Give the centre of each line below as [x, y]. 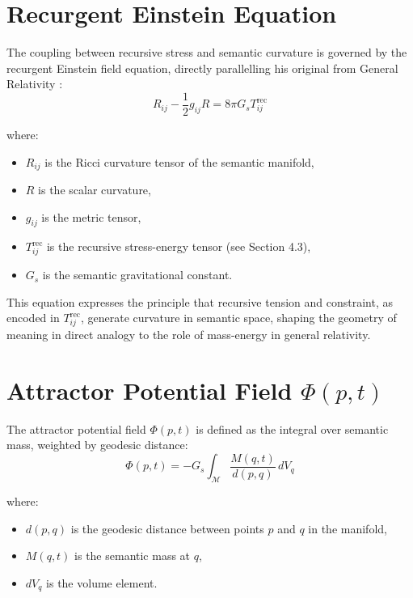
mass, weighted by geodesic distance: [97, 445]
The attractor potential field [76, 428]
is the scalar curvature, [95, 190]
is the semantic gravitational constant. [137, 275]
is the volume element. [102, 583]
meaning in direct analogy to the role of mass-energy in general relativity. [189, 335]
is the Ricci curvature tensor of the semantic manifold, [179, 161]
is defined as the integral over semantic [292, 428]
